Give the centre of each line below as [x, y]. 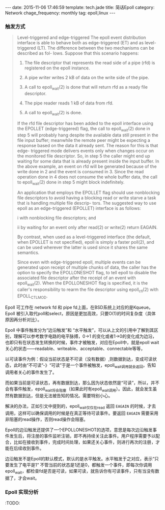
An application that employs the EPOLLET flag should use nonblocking [88, 192]
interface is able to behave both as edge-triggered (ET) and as [80, 43]
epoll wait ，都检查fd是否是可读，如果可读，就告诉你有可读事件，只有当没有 [80, 472]
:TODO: [13, 503]
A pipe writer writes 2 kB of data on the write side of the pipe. [87, 78]
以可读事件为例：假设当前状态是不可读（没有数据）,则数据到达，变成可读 [79, 359]
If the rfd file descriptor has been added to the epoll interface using [85, 123]
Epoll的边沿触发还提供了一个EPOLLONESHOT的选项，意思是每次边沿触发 [79, 430]
